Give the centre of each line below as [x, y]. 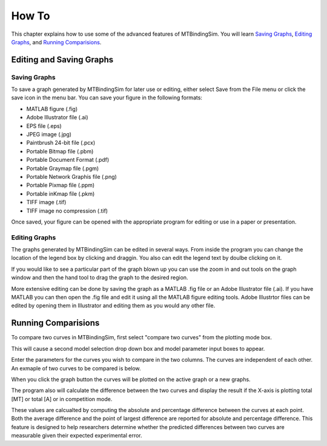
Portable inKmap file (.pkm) [61, 193]
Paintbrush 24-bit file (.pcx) [61, 143]
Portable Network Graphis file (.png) [72, 177]
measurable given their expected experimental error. [77, 436]
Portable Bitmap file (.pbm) [60, 151]
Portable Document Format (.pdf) [68, 160]
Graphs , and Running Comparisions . [56, 42]
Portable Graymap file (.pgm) [63, 168]
